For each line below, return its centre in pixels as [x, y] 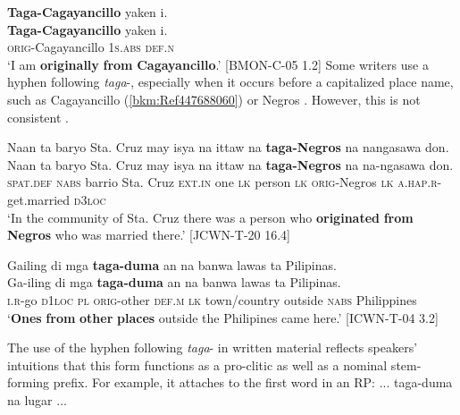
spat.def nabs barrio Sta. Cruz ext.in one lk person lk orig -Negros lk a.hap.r [222, 182]
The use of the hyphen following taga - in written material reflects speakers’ [213, 347]
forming [29, 382]
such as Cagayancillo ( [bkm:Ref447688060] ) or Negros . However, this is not [214, 99]
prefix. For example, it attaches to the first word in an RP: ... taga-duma [253, 382]
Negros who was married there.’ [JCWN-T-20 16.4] [149, 235]
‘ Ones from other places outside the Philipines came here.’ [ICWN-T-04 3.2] [223, 317]
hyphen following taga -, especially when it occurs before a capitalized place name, [230, 82]
